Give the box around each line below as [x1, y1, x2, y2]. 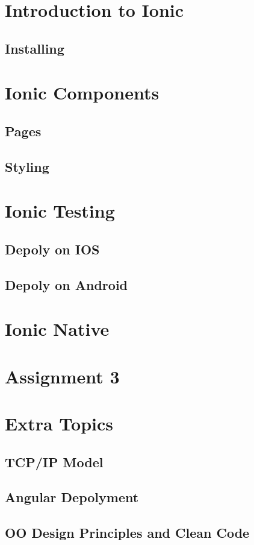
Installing [5, 39, 64, 57]
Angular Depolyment [5, 488, 139, 506]
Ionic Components [5, 80, 160, 105]
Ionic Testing [5, 198, 115, 223]
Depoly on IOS [5, 239, 100, 258]
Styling [5, 157, 49, 175]
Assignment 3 [5, 364, 120, 388]
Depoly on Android [5, 275, 128, 294]
